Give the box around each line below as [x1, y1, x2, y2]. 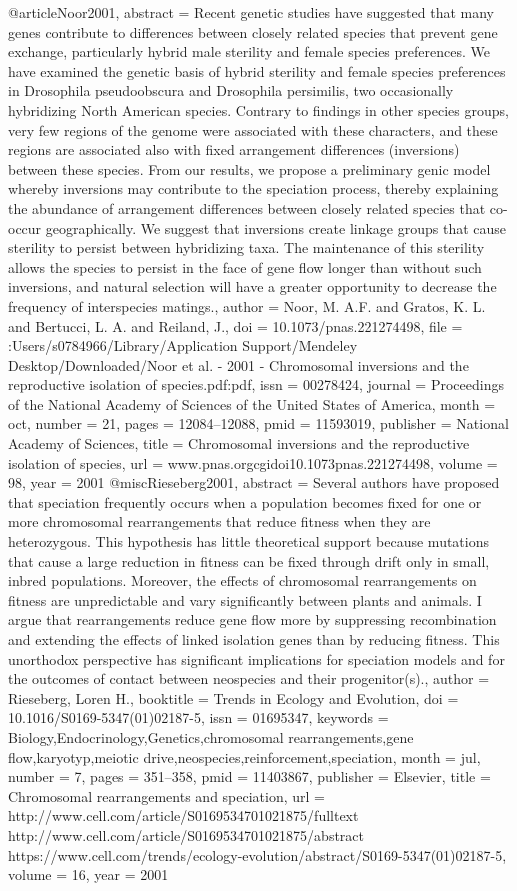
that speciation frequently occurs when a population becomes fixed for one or [8, 491, 482, 512]
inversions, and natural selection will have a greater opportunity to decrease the [8, 276, 497, 297]
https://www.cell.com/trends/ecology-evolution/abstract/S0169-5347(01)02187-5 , [8, 844, 507, 865]
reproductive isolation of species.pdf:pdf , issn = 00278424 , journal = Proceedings [8, 374, 504, 395]
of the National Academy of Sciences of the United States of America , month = [8, 393, 496, 414]
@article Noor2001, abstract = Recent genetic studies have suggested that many [8, 2, 494, 22]
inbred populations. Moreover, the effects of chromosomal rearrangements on [8, 570, 477, 591]
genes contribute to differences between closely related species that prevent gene [8, 21, 498, 42]
